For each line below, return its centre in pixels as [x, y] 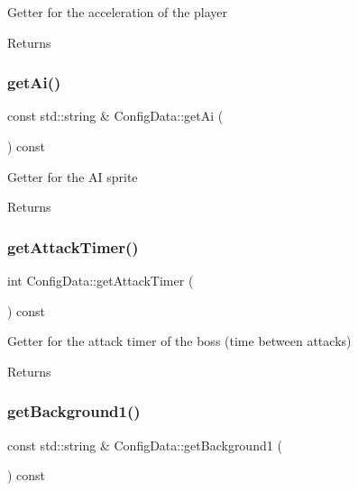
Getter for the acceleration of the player [118, 12]
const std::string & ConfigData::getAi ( [115, 116]
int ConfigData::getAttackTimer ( [101, 280]
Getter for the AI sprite [73, 176]
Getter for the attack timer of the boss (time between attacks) [179, 341]
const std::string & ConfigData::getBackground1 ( [145, 445]
